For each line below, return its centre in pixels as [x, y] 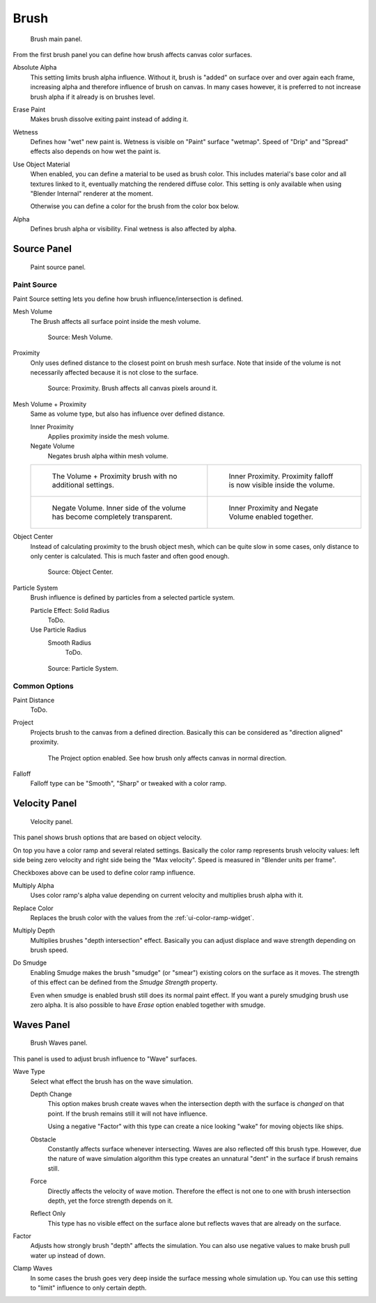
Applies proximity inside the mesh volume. [109, 437]
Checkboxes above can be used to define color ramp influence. [104, 873]
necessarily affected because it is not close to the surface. [114, 373]
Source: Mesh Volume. [80, 337]
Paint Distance [34, 700]
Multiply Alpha [34, 885]
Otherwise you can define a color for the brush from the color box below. [135, 206]
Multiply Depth [34, 930]
